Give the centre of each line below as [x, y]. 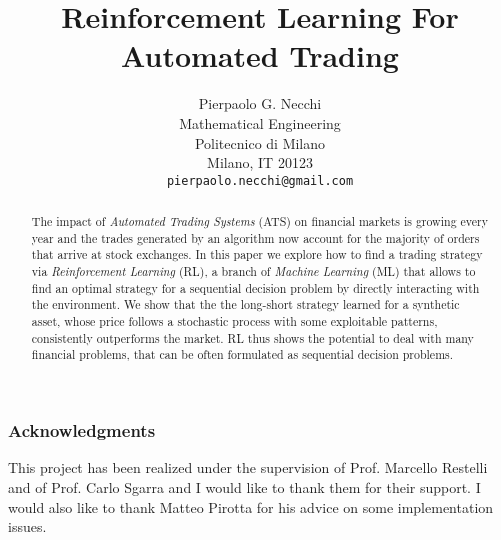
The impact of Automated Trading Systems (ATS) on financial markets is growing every [259, 221]
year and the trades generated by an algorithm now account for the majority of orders [255, 237]
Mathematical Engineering [260, 122]
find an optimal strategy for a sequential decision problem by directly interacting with [255, 287]
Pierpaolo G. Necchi [260, 103]
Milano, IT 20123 [260, 162]
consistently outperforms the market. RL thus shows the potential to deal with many [252, 337]
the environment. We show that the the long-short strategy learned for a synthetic [245, 304]
